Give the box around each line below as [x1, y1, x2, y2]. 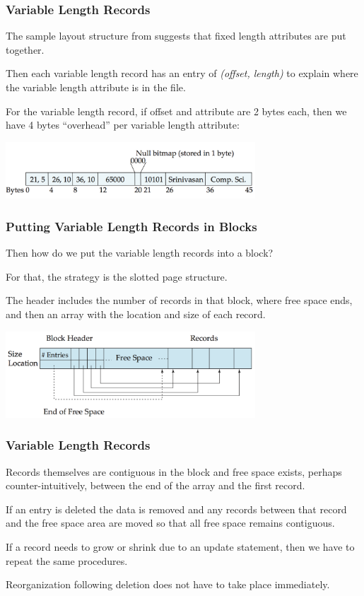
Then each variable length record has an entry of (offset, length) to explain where [6, 66, 358, 81]
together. [6, 42, 45, 57]
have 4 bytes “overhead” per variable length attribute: [6, 117, 240, 132]
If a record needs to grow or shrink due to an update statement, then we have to [6, 539, 355, 554]
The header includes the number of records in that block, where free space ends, [6, 293, 353, 308]
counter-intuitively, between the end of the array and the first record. [6, 478, 305, 493]
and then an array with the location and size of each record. [6, 306, 266, 321]
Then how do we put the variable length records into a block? [6, 245, 274, 260]
